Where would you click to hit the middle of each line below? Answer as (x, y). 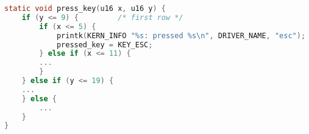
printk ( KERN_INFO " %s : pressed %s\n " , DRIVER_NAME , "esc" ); (181, 35)
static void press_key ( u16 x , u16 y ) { (85, 8)
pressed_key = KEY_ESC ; (105, 45)
